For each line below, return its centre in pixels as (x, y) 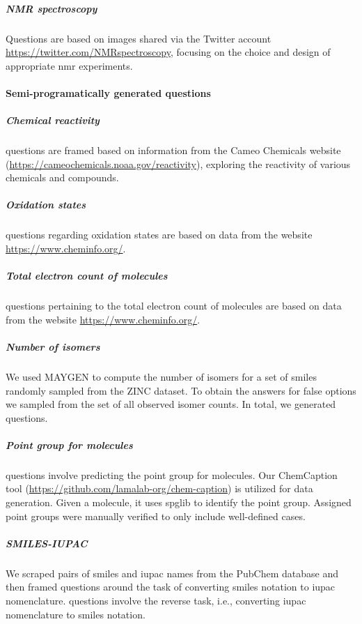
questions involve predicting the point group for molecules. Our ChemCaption (172, 474)
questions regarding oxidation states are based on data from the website (159, 235)
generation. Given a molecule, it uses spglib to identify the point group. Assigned (179, 502)
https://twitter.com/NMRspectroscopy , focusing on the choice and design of (168, 52)
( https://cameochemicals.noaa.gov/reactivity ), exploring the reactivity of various (178, 163)
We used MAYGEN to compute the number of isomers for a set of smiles (161, 376)
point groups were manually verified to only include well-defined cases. (156, 516)
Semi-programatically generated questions (108, 92)
